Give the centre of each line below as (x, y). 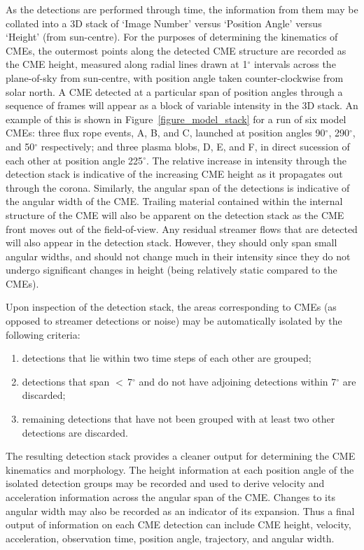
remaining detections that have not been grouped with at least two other (178, 419)
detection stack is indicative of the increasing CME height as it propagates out (174, 174)
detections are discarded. (75, 432)
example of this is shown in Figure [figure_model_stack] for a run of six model (176, 119)
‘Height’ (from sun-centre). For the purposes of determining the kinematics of (172, 37)
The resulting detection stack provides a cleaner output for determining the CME (181, 456)
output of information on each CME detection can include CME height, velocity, (178, 524)
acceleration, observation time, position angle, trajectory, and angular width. (170, 538)
